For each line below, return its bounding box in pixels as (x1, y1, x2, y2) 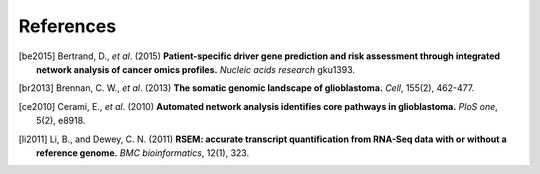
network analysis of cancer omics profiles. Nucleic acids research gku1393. (36, 63, 355, 75)
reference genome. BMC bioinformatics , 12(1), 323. (36, 146, 250, 159)
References (18, 15, 117, 37)
